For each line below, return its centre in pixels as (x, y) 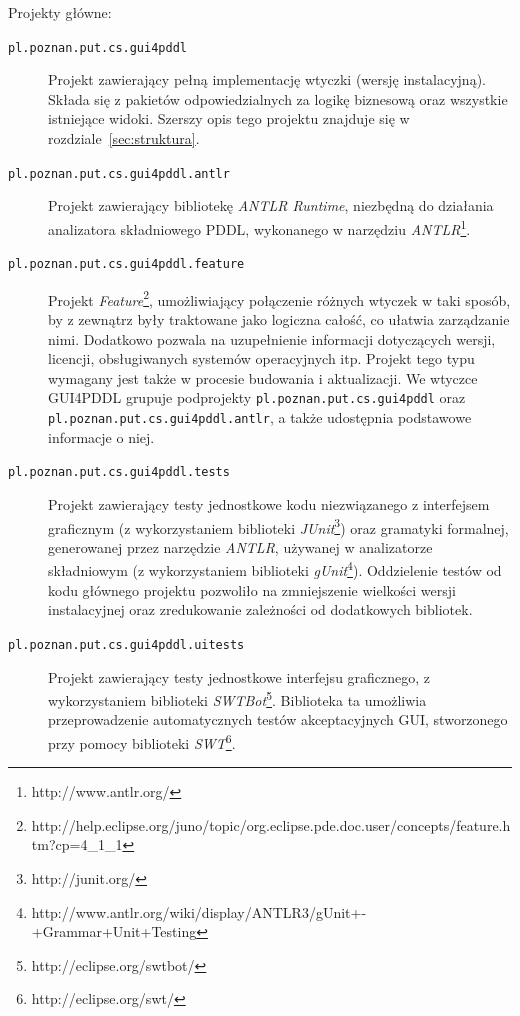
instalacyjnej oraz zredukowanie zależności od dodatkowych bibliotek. (260, 609)
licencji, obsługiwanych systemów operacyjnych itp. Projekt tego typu (261, 358)
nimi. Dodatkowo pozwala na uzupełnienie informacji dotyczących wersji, (272, 338)
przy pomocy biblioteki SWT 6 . (142, 741)
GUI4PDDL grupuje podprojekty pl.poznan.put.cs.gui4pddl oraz (257, 397)
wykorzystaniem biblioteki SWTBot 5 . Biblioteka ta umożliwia (237, 698)
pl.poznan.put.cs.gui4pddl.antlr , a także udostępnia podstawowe (260, 417)
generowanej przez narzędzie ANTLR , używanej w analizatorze (240, 546)
